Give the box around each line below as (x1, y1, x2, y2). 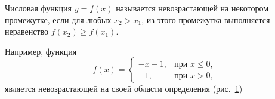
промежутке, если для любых (5, 13, 112, 26)
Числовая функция (5, 2, 72, 14)
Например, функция (5, 45, 77, 57)
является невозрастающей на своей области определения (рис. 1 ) (5, 82, 243, 95)
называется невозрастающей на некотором (116, 2, 269, 14)
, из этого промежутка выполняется (141, 13, 270, 26)
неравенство (5, 25, 49, 38)
